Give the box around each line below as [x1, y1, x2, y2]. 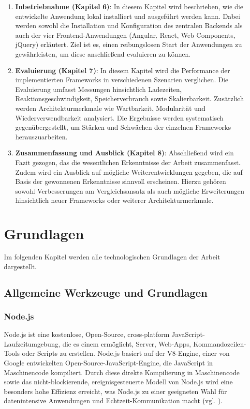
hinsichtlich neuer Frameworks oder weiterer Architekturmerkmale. [15, 195, 214, 205]
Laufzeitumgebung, [4, 338, 60, 348]
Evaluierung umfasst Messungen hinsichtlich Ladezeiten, [15, 84, 182, 94]
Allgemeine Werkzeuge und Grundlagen [4, 285, 207, 300]
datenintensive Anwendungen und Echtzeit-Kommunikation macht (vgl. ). [4, 395, 223, 406]
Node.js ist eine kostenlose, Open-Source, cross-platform [4, 329, 170, 339]
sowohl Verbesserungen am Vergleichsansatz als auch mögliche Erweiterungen [15, 185, 245, 196]
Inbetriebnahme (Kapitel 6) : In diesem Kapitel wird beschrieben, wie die [15, 1, 243, 11]
